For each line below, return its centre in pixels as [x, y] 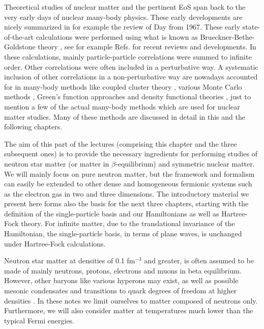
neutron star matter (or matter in [57, 163]
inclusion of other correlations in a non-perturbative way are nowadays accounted [131, 77]
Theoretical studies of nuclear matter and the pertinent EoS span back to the [125, 7]
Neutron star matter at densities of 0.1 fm [70, 261]
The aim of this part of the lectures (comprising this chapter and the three [121, 143]
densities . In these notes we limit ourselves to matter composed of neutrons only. [131, 300]
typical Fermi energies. [39, 320]
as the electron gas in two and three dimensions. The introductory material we [127, 193]
